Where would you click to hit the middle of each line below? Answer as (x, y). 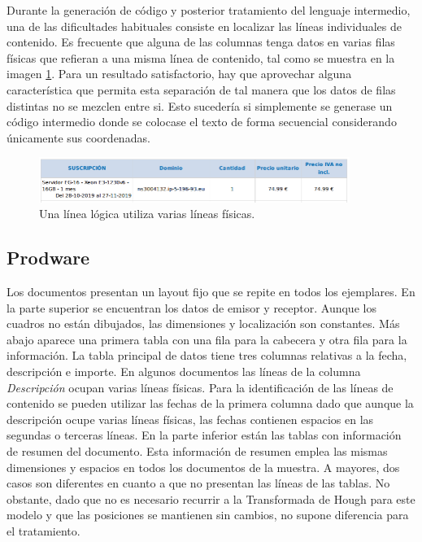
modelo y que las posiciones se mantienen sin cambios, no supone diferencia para (208, 515)
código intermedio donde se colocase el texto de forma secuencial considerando (202, 122)
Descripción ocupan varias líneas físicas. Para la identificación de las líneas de (200, 387)
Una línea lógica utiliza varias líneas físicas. (147, 214)
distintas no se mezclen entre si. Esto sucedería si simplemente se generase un (200, 105)
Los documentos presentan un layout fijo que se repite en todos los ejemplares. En (211, 292)
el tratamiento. (44, 531)
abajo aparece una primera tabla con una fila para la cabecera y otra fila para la (207, 339)
